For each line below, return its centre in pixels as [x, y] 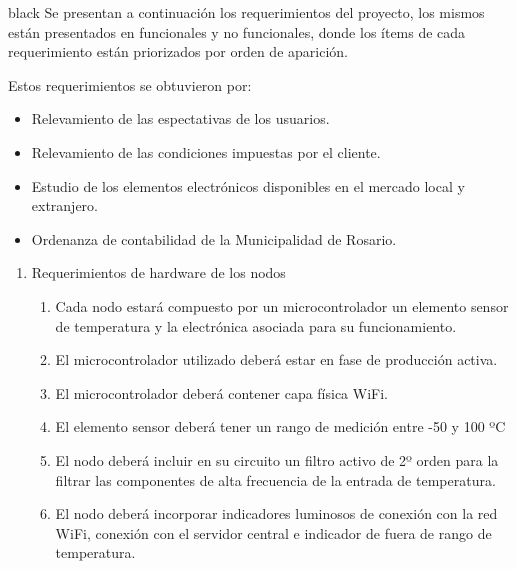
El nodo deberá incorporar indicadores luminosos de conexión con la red [276, 513]
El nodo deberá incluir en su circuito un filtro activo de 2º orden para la [277, 459]
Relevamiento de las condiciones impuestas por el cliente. [206, 151]
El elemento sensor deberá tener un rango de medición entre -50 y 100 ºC [280, 426]
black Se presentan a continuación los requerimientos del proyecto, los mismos [246, 12]
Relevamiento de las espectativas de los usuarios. [180, 118]
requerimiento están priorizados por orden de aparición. [178, 51]
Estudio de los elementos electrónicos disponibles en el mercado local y [248, 185]
